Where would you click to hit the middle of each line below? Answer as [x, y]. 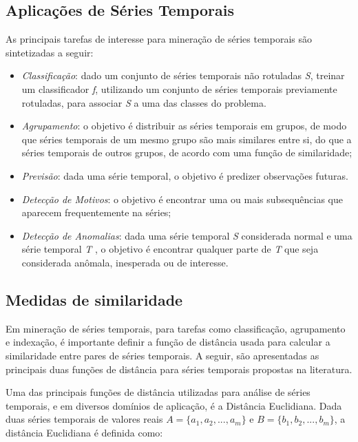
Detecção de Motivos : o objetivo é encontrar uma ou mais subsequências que [182, 199]
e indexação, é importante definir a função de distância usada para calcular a [168, 342]
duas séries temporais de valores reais [84, 419]
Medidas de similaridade [94, 299]
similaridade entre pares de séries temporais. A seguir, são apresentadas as [162, 355]
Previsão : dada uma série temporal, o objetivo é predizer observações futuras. [185, 175]
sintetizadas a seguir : [50, 52]
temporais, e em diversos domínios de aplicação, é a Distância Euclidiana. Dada [174, 405]
